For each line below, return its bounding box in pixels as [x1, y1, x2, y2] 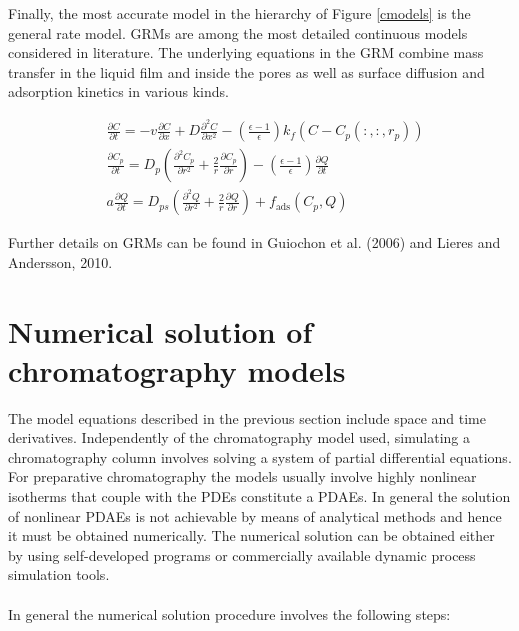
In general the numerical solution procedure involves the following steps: [8, 603, 451, 624]
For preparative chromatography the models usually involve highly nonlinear [8, 466, 477, 487]
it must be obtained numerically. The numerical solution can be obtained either [8, 525, 495, 546]
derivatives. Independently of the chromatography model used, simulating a [8, 427, 470, 448]
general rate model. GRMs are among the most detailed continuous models [8, 22, 468, 43]
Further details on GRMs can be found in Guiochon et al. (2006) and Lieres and [8, 232, 501, 253]
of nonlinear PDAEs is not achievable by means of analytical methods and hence [8, 505, 502, 526]
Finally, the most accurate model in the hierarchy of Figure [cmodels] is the [8, 3, 471, 23]
